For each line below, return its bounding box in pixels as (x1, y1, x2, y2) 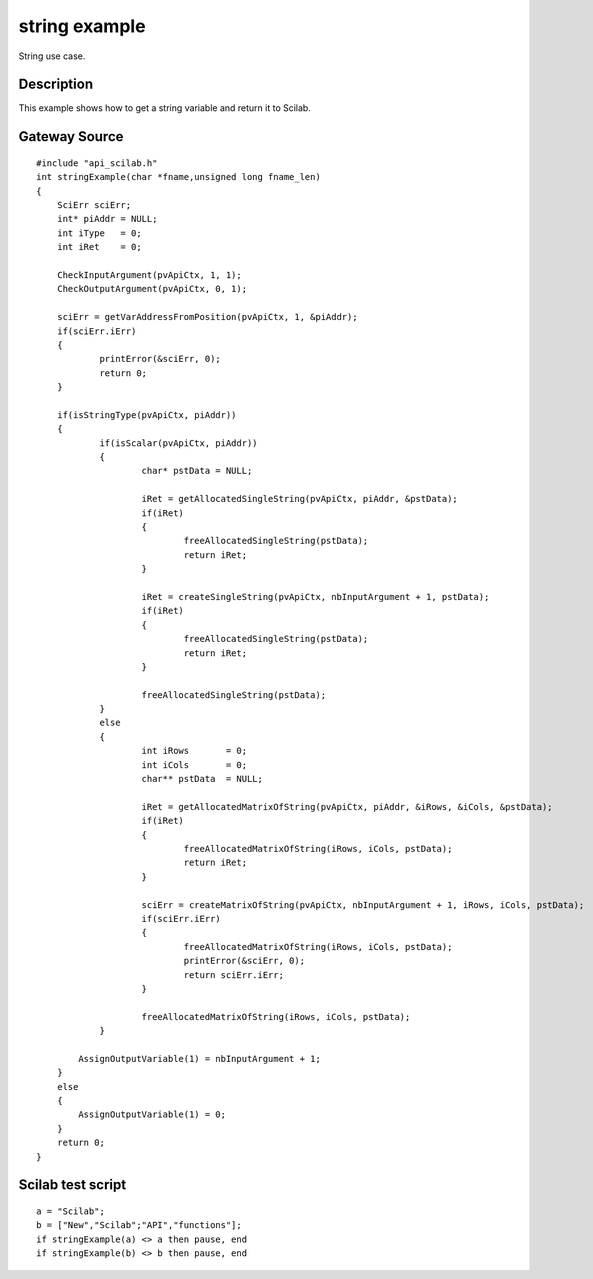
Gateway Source (18, 128, 124, 145)
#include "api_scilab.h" (36, 157, 158, 169)
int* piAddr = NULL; (56, 213, 158, 225)
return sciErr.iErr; (183, 969, 285, 980)
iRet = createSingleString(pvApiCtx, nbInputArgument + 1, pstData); (141, 591, 490, 602)
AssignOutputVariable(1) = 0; (78, 1109, 227, 1120)
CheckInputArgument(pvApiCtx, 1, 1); (56, 269, 242, 280)
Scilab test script (18, 1176, 127, 1194)
